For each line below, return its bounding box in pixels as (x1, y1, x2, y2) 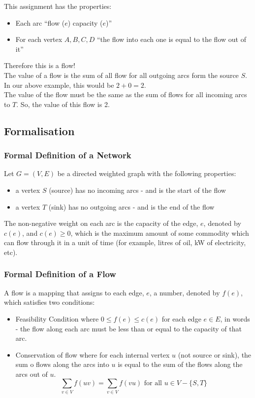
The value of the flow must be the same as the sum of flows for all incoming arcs (4, 89, 247, 100)
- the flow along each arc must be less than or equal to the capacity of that (15, 323, 242, 333)
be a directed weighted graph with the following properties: (57, 168, 236, 179)
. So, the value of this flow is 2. (16, 99, 110, 109)
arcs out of (15, 368, 48, 379)
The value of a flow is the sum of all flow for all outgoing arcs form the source (4, 70, 239, 80)
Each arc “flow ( (15, 17, 65, 28)
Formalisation (4, 123, 75, 138)
